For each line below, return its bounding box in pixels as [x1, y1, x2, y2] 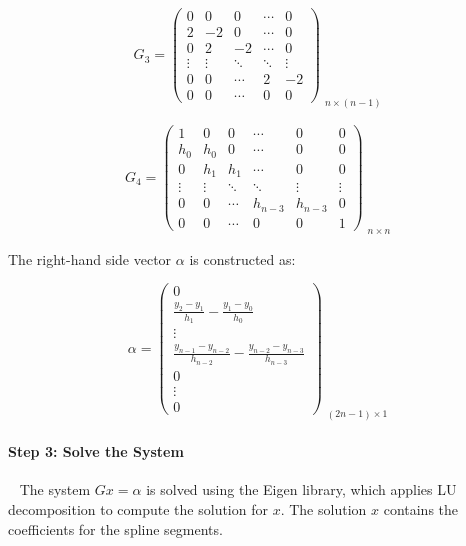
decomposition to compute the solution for [8, 499, 268, 520]
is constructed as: [189, 248, 296, 269]
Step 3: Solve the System [8, 441, 184, 462]
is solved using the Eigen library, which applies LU [146, 479, 457, 500]
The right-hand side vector [8, 248, 172, 269]
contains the [383, 499, 459, 520]
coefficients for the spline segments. [8, 518, 223, 539]
